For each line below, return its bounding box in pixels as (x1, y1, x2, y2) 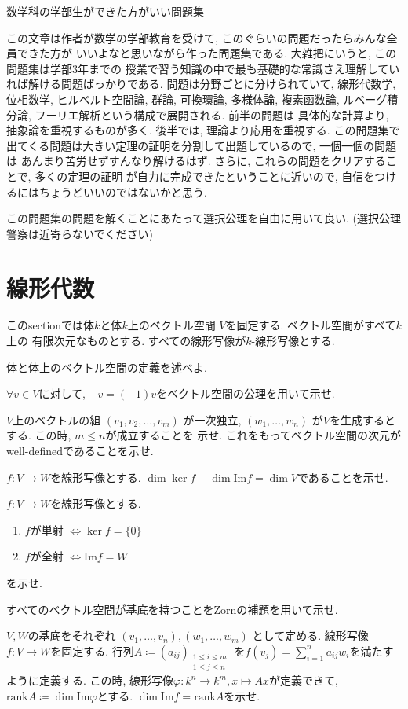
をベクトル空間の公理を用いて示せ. (156, 385, 335, 402)
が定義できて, (269, 672, 338, 689)
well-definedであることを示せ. (6, 443, 154, 458)
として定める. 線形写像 (252, 627, 369, 644)
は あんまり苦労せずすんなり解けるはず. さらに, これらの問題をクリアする (6, 152, 386, 169)
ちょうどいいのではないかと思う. (38, 183, 207, 200)
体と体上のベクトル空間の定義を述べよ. (6, 358, 207, 375)
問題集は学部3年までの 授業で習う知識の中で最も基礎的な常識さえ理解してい (6, 60, 400, 76)
